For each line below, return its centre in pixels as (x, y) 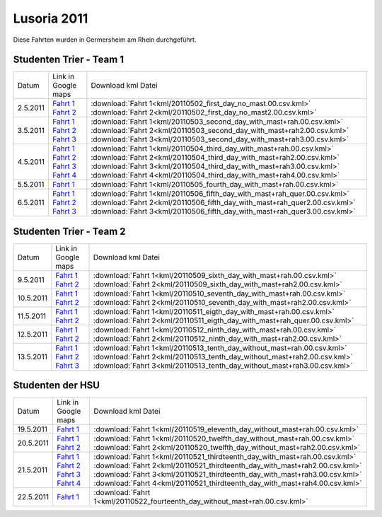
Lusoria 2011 (51, 18)
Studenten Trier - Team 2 (70, 231)
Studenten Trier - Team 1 (68, 60)
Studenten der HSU (57, 385)
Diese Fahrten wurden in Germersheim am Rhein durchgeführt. (105, 40)
